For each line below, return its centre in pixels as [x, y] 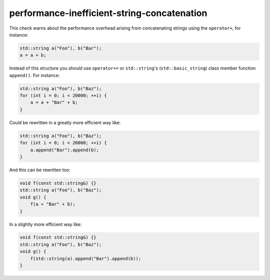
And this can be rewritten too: [40, 170]
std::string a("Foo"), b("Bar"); [61, 48]
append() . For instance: [34, 75]
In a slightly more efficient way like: [45, 224]
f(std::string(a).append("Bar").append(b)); [86, 258]
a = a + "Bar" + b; [54, 102]
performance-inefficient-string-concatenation [108, 13]
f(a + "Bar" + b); [53, 204]
